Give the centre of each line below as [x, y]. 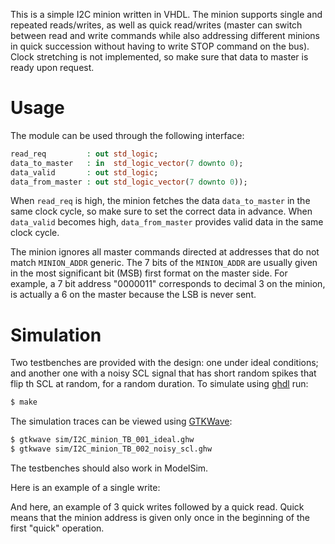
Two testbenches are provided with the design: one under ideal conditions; [164, 363]
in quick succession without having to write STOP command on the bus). [160, 46]
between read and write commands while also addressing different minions [165, 35]
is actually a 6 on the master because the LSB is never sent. [133, 295]
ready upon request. [52, 67]
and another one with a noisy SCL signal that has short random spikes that [163, 373]
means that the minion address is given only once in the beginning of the [160, 517]
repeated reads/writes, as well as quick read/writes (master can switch [156, 25]
